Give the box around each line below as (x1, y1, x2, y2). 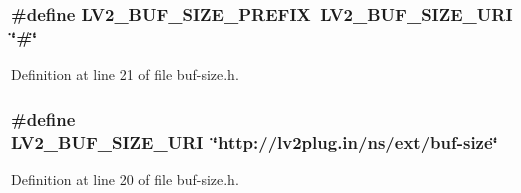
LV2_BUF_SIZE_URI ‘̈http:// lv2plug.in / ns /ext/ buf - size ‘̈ (11, 129, 498, 154)
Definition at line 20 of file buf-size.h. (11, 168, 239, 189)
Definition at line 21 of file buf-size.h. (11, 64, 239, 85)
